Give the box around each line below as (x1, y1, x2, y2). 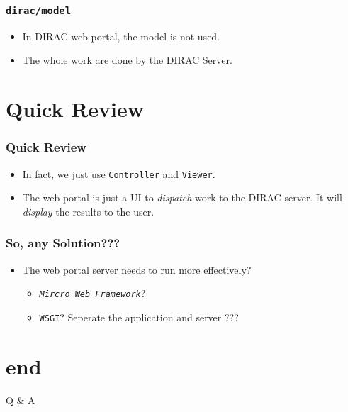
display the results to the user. (22, 204, 155, 218)
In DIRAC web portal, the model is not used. (22, 28, 220, 43)
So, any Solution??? (6, 234, 120, 252)
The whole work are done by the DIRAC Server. (22, 52, 232, 67)
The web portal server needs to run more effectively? (22, 262, 252, 277)
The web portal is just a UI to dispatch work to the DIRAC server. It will (22, 190, 342, 205)
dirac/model (6, 4, 72, 16)
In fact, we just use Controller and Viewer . (22, 166, 215, 181)
